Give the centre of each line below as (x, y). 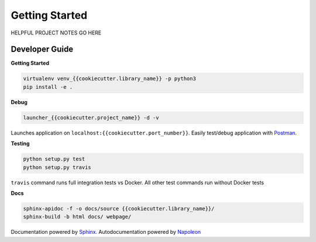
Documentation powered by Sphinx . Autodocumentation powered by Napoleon (106, 232)
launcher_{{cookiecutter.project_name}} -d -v (91, 117)
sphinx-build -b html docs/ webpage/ (77, 217)
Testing (20, 144)
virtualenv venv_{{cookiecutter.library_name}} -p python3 (109, 79)
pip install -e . (48, 87)
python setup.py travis (57, 167)
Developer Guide (42, 49)
